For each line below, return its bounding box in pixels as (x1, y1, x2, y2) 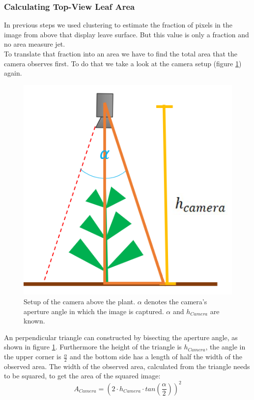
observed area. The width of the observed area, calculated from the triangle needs (4, 361, 250, 371)
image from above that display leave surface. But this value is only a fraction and (4, 29, 249, 39)
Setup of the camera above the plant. (24, 296, 136, 307)
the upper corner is (4, 351, 61, 362)
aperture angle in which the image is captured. (24, 306, 164, 316)
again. (4, 68, 22, 78)
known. (24, 316, 45, 326)
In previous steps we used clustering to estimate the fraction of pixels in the (4, 20, 232, 30)
